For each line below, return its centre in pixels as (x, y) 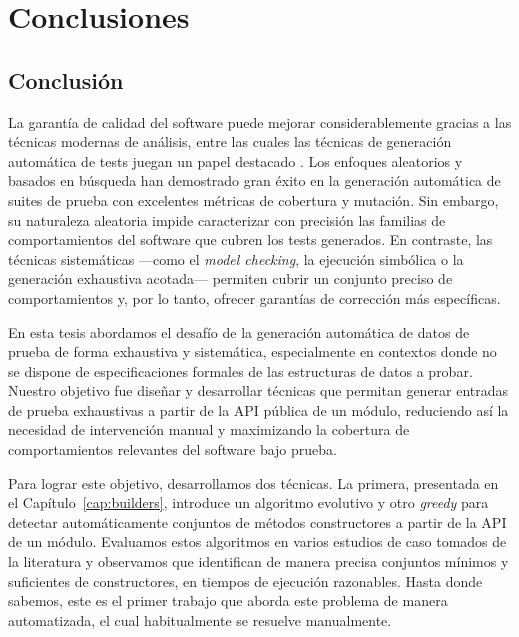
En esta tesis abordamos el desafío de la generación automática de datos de (239, 331)
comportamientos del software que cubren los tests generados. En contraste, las (250, 239)
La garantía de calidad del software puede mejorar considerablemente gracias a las (260, 121)
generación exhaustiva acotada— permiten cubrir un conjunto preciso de (230, 278)
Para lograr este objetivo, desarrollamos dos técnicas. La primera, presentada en (253, 482)
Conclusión (66, 79)
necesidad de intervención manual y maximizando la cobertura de (209, 429)
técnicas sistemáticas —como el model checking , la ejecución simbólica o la (236, 258)
